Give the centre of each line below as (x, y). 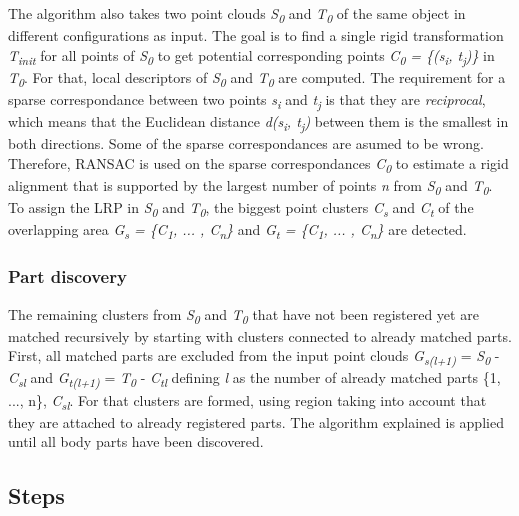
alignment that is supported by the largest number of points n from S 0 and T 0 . (250, 186)
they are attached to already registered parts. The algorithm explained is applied (256, 421)
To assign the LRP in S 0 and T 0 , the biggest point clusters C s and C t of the (241, 208)
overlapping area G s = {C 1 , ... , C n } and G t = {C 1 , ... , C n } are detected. (237, 230)
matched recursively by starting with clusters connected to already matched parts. (260, 335)
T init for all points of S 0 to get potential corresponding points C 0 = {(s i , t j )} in (251, 56)
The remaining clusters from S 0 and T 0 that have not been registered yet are (243, 315)
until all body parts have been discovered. (136, 441)
